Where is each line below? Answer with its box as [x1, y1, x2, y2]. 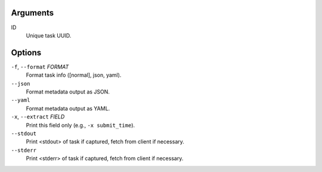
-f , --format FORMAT [11, 63, 69, 70]
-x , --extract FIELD [11, 113, 65, 120]
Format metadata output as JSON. [26, 88, 110, 95]
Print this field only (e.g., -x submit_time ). [26, 121, 135, 129]
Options [11, 48, 42, 58]
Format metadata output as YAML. [26, 105, 110, 112]
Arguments [11, 8, 54, 18]
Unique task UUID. [26, 32, 72, 39]
